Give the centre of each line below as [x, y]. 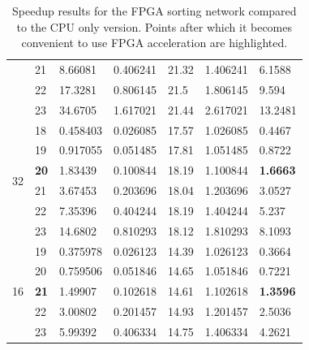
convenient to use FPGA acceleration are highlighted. [154, 43]
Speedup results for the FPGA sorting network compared [154, 11]
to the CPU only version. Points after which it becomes [154, 26]
